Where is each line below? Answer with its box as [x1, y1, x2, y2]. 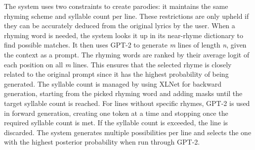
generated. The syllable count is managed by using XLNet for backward [4, 78, 221, 89]
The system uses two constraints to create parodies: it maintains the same [4, 1, 228, 11]
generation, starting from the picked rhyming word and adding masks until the [4, 88, 243, 99]
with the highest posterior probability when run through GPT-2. [4, 137, 200, 147]
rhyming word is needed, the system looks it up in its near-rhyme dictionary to [4, 30, 243, 40]
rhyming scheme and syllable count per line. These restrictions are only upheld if [4, 10, 249, 21]
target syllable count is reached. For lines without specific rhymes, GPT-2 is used [4, 98, 250, 108]
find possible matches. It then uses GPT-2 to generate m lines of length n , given [4, 40, 247, 50]
